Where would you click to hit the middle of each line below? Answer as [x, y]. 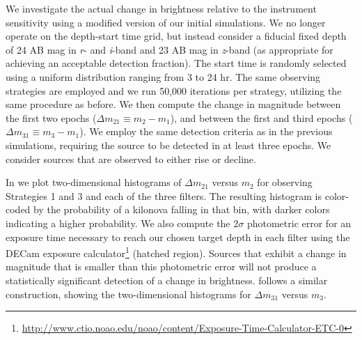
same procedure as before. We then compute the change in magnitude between [173, 104]
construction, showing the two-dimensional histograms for [128, 294]
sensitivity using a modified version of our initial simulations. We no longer [166, 22]
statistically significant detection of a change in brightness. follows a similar [167, 280]
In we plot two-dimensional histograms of [94, 182]
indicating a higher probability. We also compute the [118, 223]
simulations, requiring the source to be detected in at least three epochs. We [168, 145]
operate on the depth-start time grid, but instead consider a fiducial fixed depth [176, 36]
